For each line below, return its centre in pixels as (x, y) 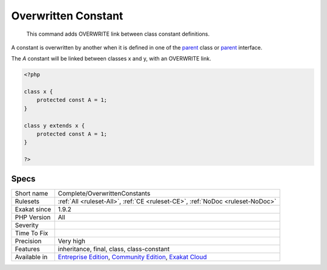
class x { (38, 92)
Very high (72, 241)
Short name (31, 193)
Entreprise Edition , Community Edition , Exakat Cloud (132, 257)
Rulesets (27, 201)
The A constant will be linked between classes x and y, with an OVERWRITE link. (111, 59)
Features (28, 249)
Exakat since (33, 209)
